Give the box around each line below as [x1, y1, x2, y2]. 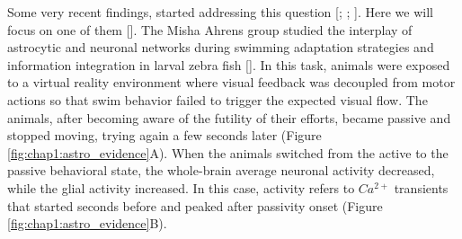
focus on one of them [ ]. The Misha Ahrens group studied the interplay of [7, 20, 413, 39]
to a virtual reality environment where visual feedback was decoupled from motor [7, 73, 456, 92]
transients [394, 178, 449, 197]
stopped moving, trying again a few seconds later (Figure [7, 126, 322, 145]
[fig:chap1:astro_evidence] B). [7, 214, 167, 233]
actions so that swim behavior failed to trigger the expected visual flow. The [7, 90, 428, 109]
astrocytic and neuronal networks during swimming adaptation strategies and [7, 38, 434, 57]
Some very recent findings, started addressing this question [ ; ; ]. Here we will [7, 3, 433, 21]
